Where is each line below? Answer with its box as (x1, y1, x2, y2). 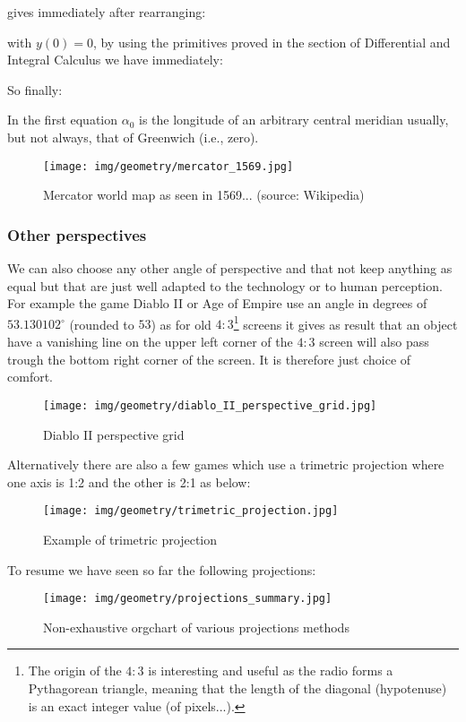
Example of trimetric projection (43, 529, 217, 548)
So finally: (7, 80, 63, 99)
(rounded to (69, 314, 134, 333)
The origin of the (28, 661, 122, 680)
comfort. (7, 367, 53, 386)
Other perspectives (7, 223, 147, 245)
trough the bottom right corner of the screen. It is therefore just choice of (7, 349, 411, 368)
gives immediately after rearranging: (7, 3, 206, 21)
